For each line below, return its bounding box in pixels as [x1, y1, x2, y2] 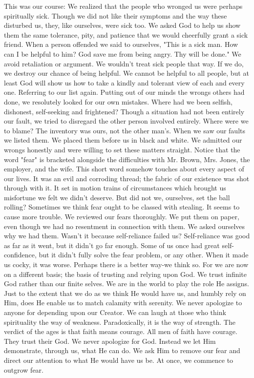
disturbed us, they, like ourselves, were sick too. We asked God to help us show [4, 20, 241, 30]
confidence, [4, 250, 37, 260]
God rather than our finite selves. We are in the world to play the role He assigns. [4, 278, 249, 289]
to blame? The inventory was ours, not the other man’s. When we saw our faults [4, 125, 246, 135]
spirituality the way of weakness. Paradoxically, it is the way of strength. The [4, 316, 235, 327]
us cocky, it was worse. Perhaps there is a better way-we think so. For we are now [4, 259, 249, 270]
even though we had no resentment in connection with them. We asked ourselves [4, 221, 245, 231]
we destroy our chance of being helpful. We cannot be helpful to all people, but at [4, 68, 249, 78]
